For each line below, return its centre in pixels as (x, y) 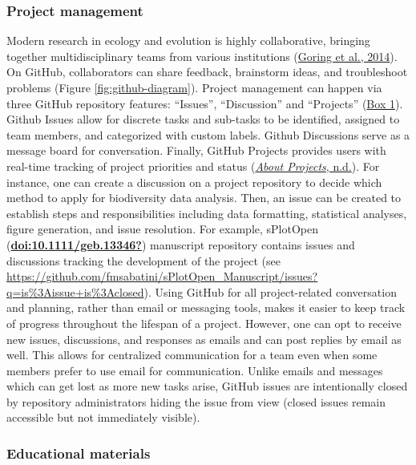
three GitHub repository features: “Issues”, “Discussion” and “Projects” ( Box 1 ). (205, 103)
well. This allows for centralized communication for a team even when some (192, 355)
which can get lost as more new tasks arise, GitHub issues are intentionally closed (207, 386)
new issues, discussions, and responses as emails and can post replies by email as (204, 339)
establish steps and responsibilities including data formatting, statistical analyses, (207, 213)
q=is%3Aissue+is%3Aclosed (75, 291)
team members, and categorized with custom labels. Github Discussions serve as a (208, 134)
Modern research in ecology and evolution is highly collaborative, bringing (188, 40)
